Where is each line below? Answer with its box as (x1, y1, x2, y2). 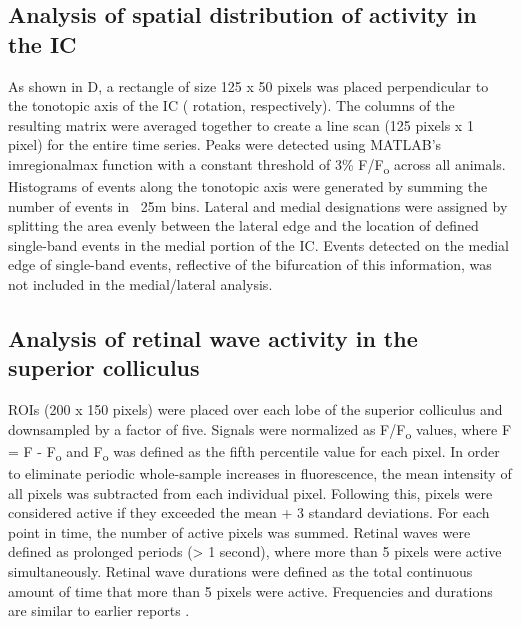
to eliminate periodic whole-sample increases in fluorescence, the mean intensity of (8, 463, 512, 484)
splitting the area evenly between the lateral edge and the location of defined (8, 215, 479, 236)
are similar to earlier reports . (8, 600, 190, 621)
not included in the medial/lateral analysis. (8, 274, 273, 295)
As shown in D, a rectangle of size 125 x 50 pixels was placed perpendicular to (8, 75, 489, 96)
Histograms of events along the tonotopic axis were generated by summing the (8, 176, 488, 197)
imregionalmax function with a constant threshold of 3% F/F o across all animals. (8, 153, 506, 177)
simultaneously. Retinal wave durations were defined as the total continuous (8, 561, 473, 582)
